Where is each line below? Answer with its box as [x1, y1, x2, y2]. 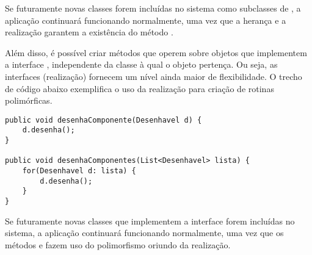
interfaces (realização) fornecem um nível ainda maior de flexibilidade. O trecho [5, 70, 302, 82]
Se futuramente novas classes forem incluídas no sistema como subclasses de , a [5, 2, 301, 14]
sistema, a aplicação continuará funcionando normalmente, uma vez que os [5, 226, 284, 239]
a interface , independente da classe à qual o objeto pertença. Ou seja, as [5, 58, 278, 71]
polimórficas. [5, 94, 53, 107]
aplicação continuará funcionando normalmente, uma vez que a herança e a [5, 13, 286, 26]
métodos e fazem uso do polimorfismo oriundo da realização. [5, 238, 231, 251]
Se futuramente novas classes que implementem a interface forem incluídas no [5, 214, 295, 227]
